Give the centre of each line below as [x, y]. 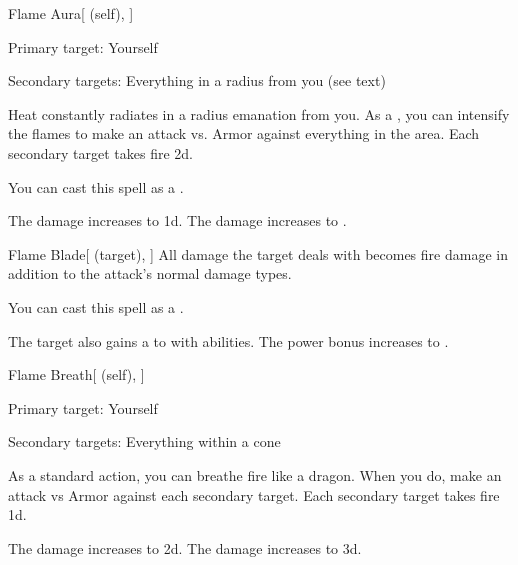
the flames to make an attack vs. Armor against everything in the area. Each [244, 133]
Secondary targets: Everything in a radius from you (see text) [197, 80]
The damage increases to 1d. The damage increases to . [177, 220]
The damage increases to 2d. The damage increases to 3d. [185, 547]
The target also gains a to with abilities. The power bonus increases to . [228, 340]
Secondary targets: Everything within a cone [144, 441]
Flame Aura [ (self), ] [71, 13]
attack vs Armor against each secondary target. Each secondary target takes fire [254, 494]
